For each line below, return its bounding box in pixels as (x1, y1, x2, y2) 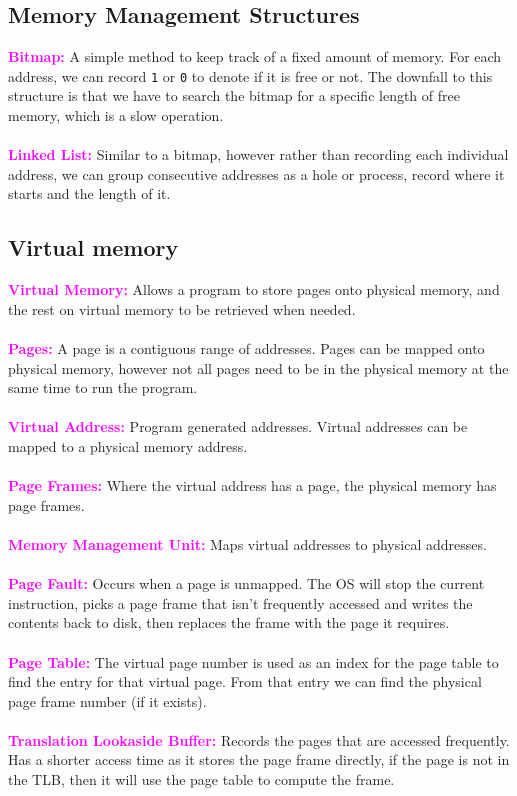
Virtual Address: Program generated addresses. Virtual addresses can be (8, 416, 468, 437)
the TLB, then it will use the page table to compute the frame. (8, 769, 395, 790)
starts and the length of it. (8, 183, 171, 204)
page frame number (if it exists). (8, 690, 207, 711)
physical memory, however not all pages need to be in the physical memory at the (8, 357, 509, 378)
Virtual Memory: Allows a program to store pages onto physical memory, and (8, 279, 500, 300)
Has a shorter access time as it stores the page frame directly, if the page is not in (8, 749, 510, 770)
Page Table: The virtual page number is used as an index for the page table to (8, 651, 499, 672)
